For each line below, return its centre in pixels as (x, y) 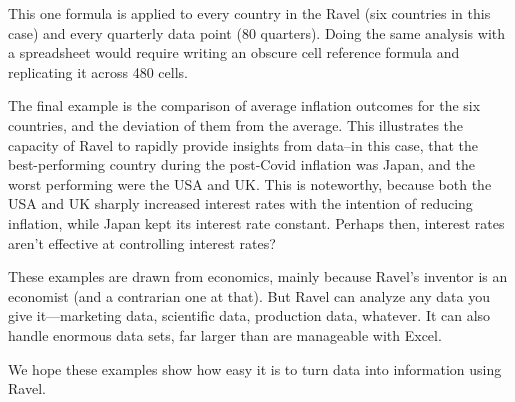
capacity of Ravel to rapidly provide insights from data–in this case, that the (243, 144)
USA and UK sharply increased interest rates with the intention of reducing (240, 203)
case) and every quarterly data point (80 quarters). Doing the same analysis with (256, 32)
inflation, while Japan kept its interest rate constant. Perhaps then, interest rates (256, 222)
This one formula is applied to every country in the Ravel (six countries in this (249, 13)
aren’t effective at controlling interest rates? (142, 242)
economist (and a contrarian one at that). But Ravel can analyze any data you (249, 295)
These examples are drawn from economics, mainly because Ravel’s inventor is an (258, 276)
